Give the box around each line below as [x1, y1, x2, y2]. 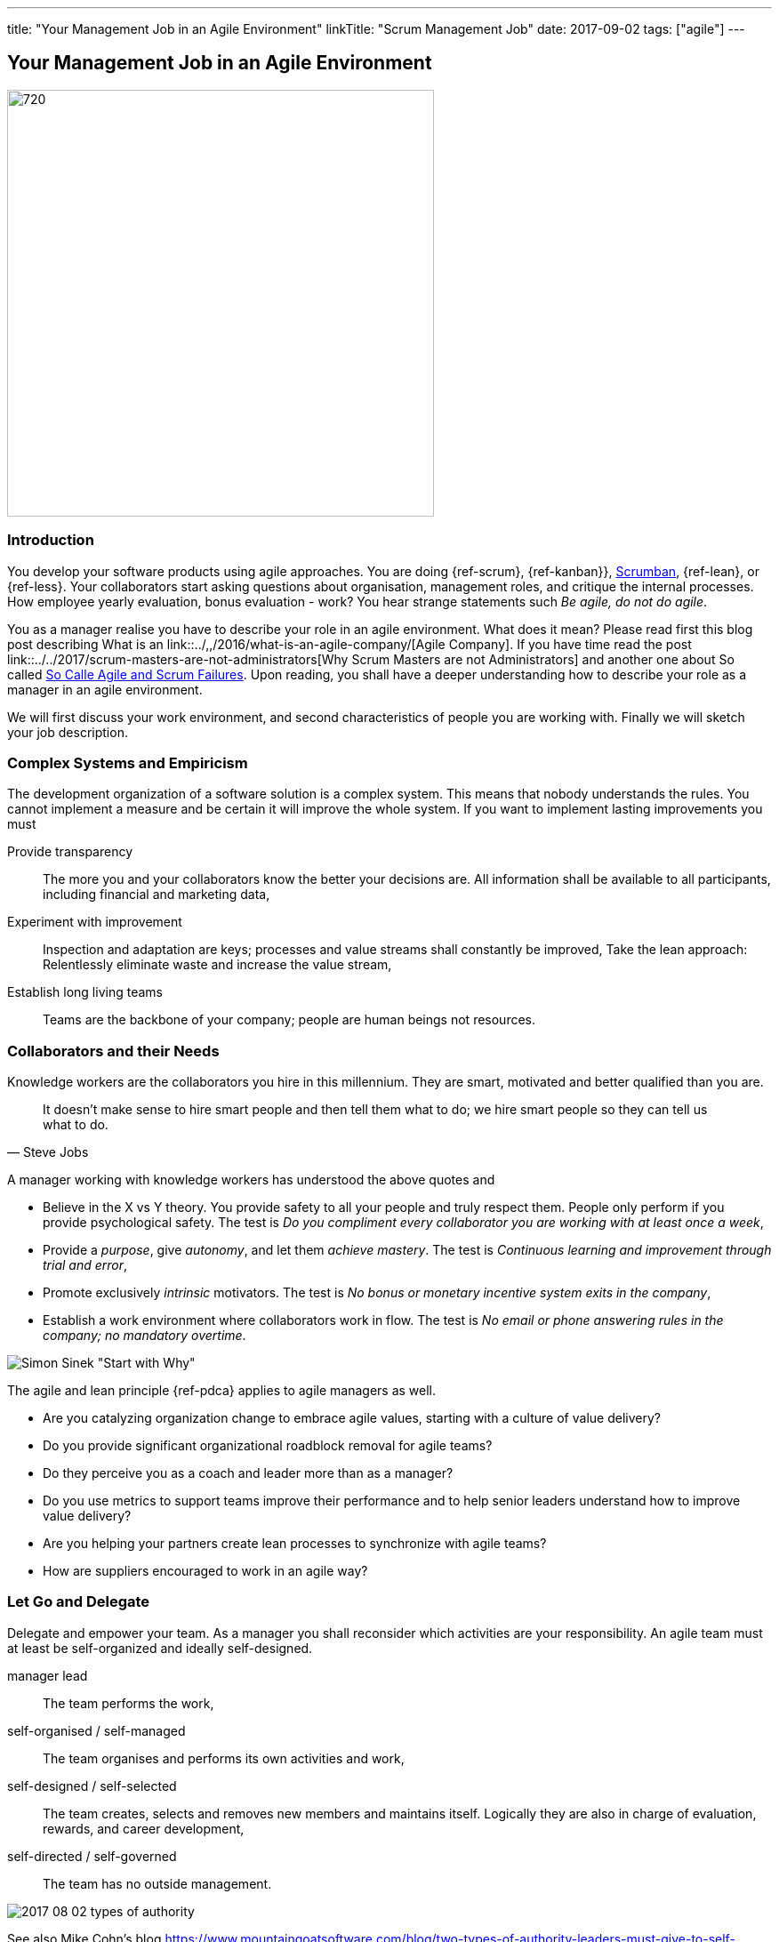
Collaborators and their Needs [7, 1041, 220, 1060]
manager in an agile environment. [7, 681, 203, 697]
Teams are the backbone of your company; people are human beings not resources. [43, 1012, 536, 1028]
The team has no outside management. [43, 1875, 272, 1891]
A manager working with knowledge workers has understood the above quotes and [7, 1172, 495, 1188]
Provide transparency [7, 844, 133, 860]
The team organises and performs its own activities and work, [43, 1750, 405, 1766]
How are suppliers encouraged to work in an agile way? [43, 1563, 368, 1579]
